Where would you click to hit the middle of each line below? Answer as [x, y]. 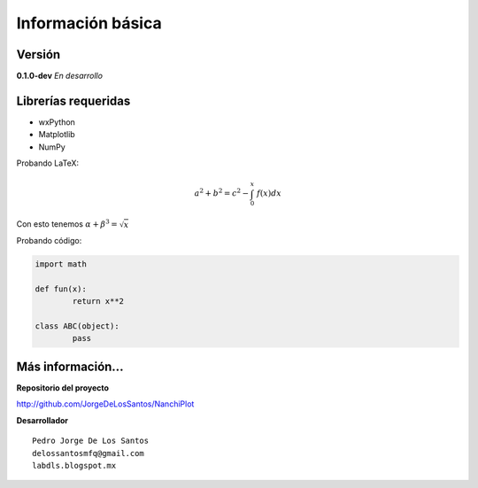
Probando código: [49, 241]
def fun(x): [61, 289]
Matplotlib [57, 135]
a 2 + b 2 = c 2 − [222, 193]
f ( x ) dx [270, 194]
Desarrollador [42, 420]
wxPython [57, 122]
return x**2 [98, 302]
